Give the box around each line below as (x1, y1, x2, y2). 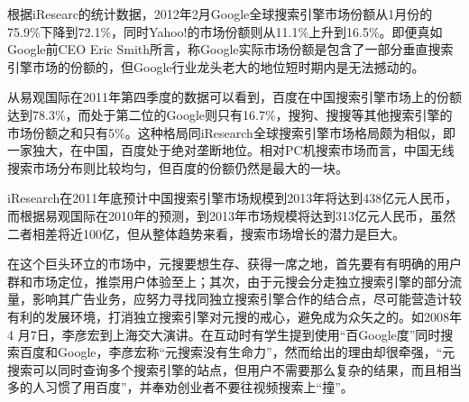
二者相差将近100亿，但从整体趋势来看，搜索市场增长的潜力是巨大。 (7, 224, 405, 242)
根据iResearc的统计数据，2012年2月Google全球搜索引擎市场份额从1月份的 (7, 5, 433, 23)
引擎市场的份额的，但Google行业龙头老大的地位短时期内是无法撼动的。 (7, 57, 425, 76)
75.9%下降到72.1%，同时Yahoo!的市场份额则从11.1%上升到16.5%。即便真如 (7, 22, 443, 41)
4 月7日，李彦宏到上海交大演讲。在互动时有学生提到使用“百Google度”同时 (7, 324, 441, 343)
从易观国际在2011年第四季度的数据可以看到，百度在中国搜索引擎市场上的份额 (7, 87, 462, 106)
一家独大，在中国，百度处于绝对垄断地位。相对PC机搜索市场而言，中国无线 (7, 141, 455, 160)
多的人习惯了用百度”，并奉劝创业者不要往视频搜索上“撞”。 (7, 378, 354, 397)
